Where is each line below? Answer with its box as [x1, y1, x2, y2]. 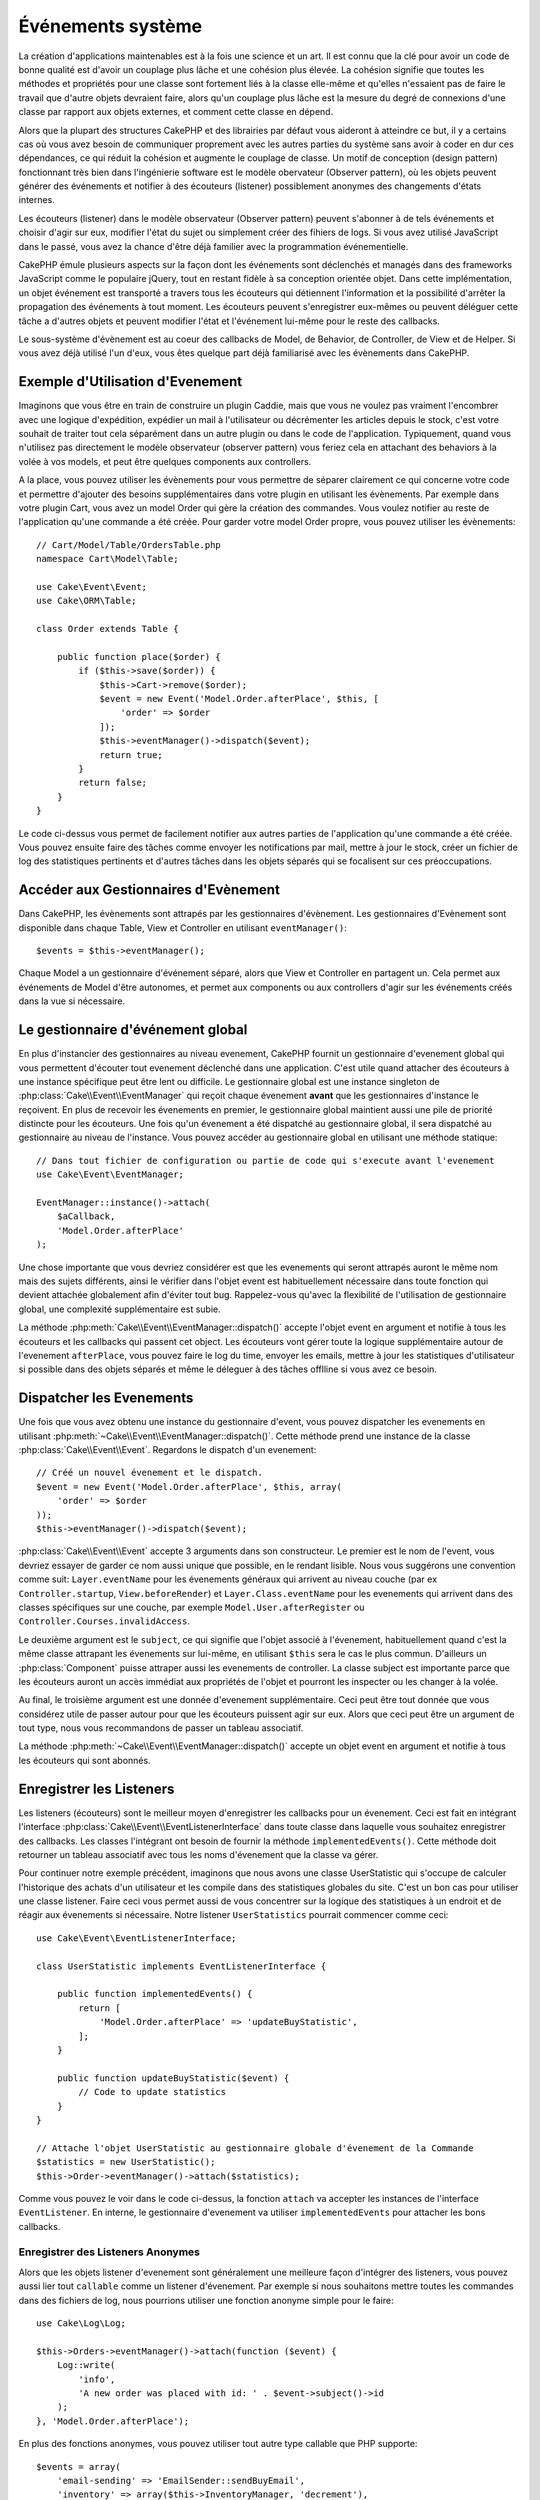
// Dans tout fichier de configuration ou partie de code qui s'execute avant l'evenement [36, 1155, 495, 1166]
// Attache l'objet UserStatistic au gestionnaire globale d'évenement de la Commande [36, 2142, 474, 2154]
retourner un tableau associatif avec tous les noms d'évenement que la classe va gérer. [18, 1848, 379, 1860]
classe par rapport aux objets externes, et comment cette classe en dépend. [18, 106, 334, 118]
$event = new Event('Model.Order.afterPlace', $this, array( [36, 1481, 342, 1492]
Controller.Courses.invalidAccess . [18, 1615, 190, 1627]
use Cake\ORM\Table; [36, 595, 137, 607]
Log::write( [56, 2360, 116, 2371]
